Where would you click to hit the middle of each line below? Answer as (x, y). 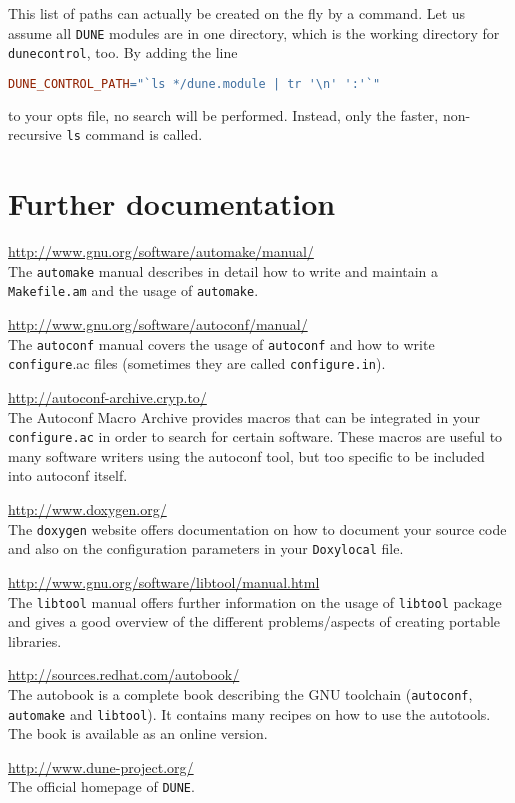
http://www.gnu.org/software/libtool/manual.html (164, 581)
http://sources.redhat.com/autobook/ (124, 674)
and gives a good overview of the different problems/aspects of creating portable (254, 621)
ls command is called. (134, 134)
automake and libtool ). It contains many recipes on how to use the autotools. (249, 713)
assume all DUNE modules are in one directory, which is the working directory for (254, 32)
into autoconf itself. (68, 475)
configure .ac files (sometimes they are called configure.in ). (197, 363)
